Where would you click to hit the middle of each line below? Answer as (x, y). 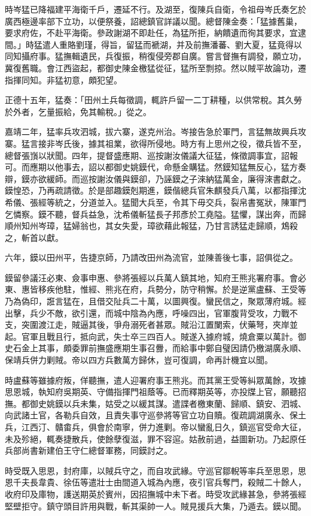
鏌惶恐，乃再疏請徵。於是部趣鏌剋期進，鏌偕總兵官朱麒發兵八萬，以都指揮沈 (155, 190)
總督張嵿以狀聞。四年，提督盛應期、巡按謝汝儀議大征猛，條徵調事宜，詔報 (151, 155)
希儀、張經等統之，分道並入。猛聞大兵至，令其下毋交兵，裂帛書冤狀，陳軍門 (155, 202)
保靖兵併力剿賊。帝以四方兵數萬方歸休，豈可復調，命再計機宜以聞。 (139, 360)
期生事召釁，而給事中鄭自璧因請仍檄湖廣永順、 (214, 348)
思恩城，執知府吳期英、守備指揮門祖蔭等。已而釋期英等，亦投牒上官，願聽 (151, 392)
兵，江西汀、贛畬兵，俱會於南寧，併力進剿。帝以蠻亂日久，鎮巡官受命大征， (155, 427)
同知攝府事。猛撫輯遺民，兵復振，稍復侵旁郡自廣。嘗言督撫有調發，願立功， (155, 56)
